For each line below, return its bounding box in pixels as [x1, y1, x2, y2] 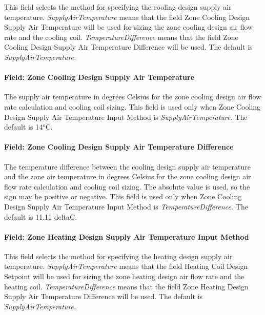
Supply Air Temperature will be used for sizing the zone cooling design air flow [4, 22, 253, 32]
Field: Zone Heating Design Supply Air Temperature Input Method [4, 231, 249, 242]
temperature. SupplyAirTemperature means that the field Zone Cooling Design [4, 11, 250, 22]
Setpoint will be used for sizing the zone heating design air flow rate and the [4, 271, 244, 282]
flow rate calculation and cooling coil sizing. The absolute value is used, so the [4, 181, 250, 192]
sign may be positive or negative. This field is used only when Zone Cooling [4, 191, 242, 202]
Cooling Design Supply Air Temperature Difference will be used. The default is [4, 41, 253, 52]
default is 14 [4, 121, 43, 132]
